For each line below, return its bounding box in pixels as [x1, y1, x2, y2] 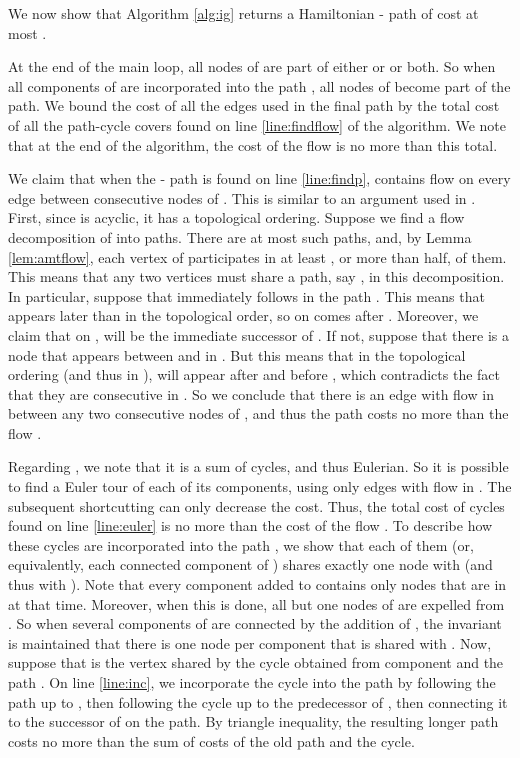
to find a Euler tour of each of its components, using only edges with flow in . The [8, 476, 512, 497]
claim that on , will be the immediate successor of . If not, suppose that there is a [8, 324, 509, 345]
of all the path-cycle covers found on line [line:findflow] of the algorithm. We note [8, 114, 506, 135]
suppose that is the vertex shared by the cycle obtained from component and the [8, 652, 504, 673]
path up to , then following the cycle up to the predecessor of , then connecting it [8, 691, 508, 712]
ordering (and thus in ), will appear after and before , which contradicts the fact [8, 364, 500, 385]
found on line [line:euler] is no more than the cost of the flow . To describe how [8, 515, 493, 536]
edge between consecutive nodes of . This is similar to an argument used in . [8, 187, 476, 208]
